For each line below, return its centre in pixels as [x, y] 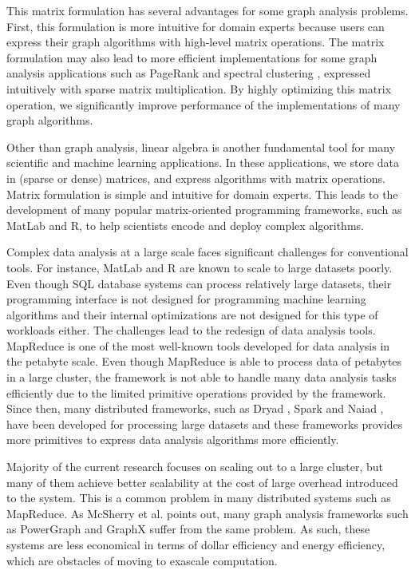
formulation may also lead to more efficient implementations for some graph [192, 57]
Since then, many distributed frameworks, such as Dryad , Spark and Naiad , [195, 408]
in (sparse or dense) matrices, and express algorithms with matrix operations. [196, 178]
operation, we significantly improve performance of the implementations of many [204, 104]
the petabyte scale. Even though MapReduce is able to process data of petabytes [204, 361]
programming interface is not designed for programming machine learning [186, 299]
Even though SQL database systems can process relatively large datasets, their [199, 283]
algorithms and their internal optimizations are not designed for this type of [192, 314]
